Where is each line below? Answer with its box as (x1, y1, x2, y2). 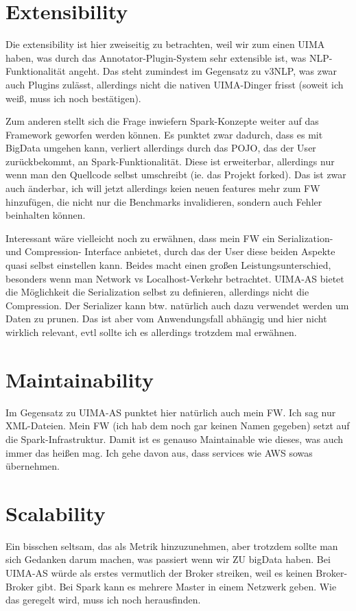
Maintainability (5, 365, 154, 393)
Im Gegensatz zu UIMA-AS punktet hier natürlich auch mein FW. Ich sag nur (5, 405, 336, 419)
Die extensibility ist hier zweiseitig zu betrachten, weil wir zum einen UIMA (5, 37, 325, 51)
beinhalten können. (5, 208, 86, 222)
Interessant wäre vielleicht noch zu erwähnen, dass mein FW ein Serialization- (5, 230, 333, 245)
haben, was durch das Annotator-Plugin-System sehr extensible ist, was (5, 50, 307, 64)
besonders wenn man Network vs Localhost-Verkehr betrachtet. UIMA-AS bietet (5, 271, 344, 285)
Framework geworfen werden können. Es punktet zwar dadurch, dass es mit (5, 127, 323, 141)
